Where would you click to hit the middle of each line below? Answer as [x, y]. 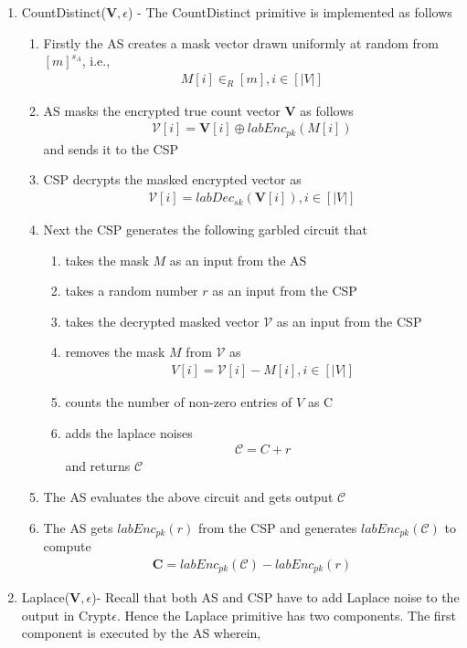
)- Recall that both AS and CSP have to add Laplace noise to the [276, 597]
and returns [98, 466]
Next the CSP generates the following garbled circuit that [205, 230]
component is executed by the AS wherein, [141, 633]
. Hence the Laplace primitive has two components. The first [287, 615]
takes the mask [107, 260]
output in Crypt [67, 615]
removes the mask [115, 352]
